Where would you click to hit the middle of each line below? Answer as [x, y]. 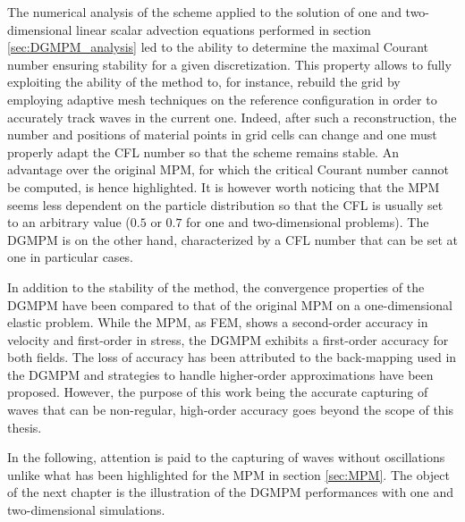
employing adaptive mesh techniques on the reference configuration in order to [222, 99]
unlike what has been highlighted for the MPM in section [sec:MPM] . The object [228, 474]
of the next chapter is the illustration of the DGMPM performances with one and [231, 492]
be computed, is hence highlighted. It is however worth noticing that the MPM [224, 186]
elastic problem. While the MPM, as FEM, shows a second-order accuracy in [218, 322]
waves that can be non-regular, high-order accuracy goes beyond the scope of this [231, 410]
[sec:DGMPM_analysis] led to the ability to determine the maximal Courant [218, 47]
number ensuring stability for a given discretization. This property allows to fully [229, 64]
